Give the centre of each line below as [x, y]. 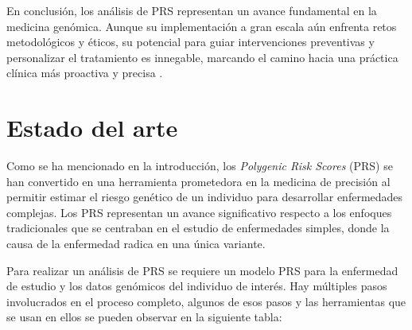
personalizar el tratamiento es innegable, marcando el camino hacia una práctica [202, 57]
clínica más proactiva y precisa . [85, 73]
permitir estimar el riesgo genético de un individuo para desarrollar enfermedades [205, 197]
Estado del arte [92, 128]
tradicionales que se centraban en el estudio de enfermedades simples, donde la [198, 228]
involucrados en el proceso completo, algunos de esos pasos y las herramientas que [206, 301]
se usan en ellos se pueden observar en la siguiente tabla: [144, 317]
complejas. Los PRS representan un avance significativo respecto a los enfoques [199, 212]
